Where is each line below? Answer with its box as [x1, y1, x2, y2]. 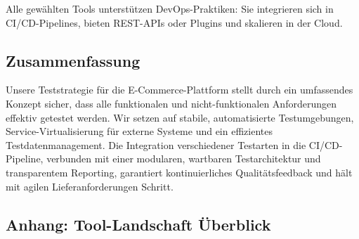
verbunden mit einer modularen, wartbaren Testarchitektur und [46, 151, 321, 166]
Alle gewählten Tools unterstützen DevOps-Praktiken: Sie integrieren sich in [6, 1, 334, 15]
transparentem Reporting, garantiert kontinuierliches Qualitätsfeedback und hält [6, 164, 353, 179]
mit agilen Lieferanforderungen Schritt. [6, 179, 174, 193]
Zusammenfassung [6, 49, 141, 71]
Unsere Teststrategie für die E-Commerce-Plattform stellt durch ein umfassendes [6, 82, 353, 97]
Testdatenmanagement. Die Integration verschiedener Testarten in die [6, 137, 306, 152]
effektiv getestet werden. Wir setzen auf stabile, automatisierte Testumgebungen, [6, 110, 354, 124]
